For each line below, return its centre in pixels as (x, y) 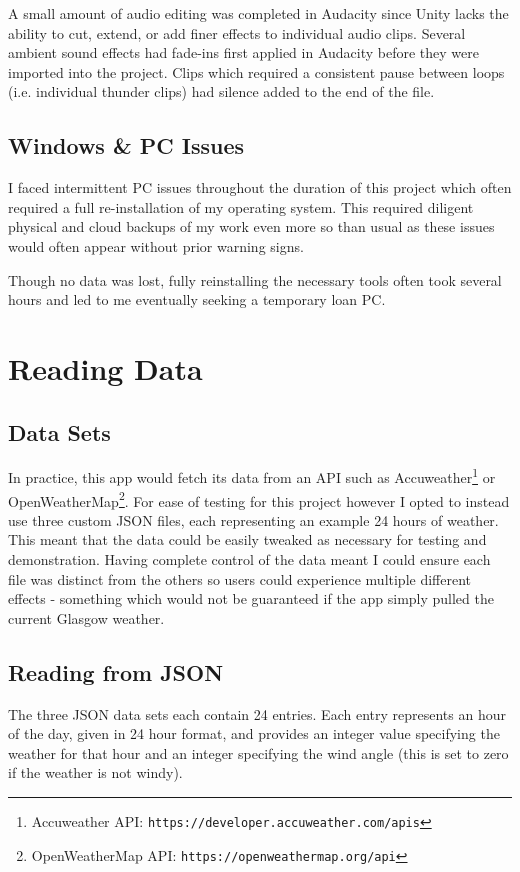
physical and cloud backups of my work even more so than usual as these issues (251, 226)
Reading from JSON (116, 671)
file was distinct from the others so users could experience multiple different (240, 578)
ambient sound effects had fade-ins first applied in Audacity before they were (243, 52)
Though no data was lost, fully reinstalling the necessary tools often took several (255, 279)
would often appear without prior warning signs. (156, 245)
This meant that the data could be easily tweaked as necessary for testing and (247, 539)
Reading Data (105, 367)
